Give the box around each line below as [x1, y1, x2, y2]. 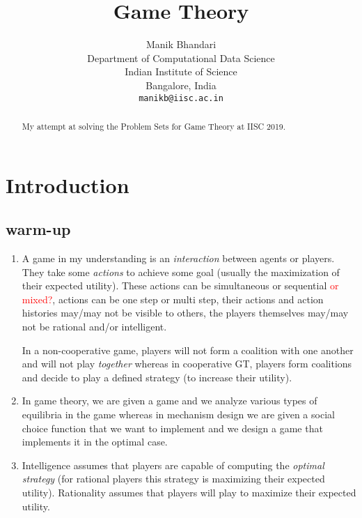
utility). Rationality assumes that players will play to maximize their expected [22, 485, 356, 499]
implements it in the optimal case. [22, 434, 168, 449]
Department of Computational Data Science [87, 50, 275, 65]
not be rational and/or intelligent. [22, 319, 167, 333]
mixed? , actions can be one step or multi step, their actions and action [22, 291, 324, 306]
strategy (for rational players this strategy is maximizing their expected [22, 471, 325, 486]
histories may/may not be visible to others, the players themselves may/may [22, 305, 349, 320]
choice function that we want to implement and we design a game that [22, 420, 323, 435]
